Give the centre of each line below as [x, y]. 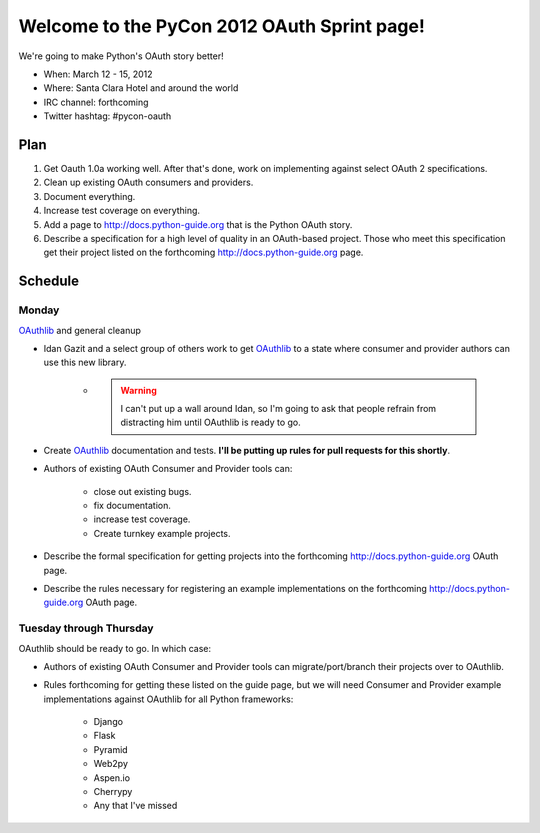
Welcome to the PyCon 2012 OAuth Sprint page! [221, 26]
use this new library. [85, 362]
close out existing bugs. [142, 491]
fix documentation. [132, 506]
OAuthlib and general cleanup [80, 330]
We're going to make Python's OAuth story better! [121, 56]
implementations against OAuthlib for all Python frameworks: [168, 699]
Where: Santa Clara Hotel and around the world [141, 88]
